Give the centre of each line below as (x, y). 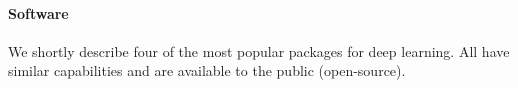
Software (38, 12)
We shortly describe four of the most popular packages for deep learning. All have (259, 50)
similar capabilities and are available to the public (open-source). (207, 70)
